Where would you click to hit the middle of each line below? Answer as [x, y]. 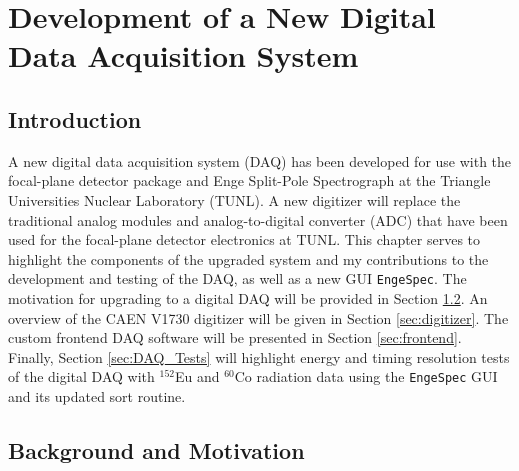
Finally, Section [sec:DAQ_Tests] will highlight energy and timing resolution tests [259, 356]
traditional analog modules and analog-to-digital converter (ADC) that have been [258, 219]
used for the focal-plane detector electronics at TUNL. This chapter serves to [244, 239]
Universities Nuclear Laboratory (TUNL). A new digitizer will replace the [234, 199]
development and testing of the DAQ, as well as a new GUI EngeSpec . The [237, 278]
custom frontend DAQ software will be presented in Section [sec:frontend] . [235, 337]
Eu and [197, 376]
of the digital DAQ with [81, 376]
